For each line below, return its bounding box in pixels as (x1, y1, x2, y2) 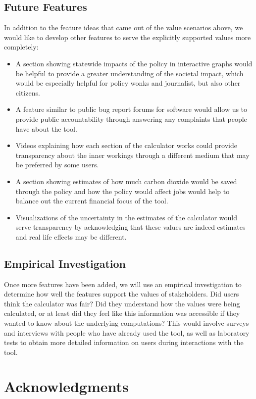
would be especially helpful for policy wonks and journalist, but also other (15, 78, 241, 88)
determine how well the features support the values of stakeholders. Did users (4, 289, 239, 299)
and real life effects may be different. (15, 231, 127, 242)
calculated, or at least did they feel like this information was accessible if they (4, 308, 240, 318)
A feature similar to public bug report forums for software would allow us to (15, 104, 248, 114)
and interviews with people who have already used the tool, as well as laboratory (4, 327, 250, 338)
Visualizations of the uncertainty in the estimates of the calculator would (15, 212, 238, 222)
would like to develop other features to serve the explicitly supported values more (4, 32, 251, 42)
